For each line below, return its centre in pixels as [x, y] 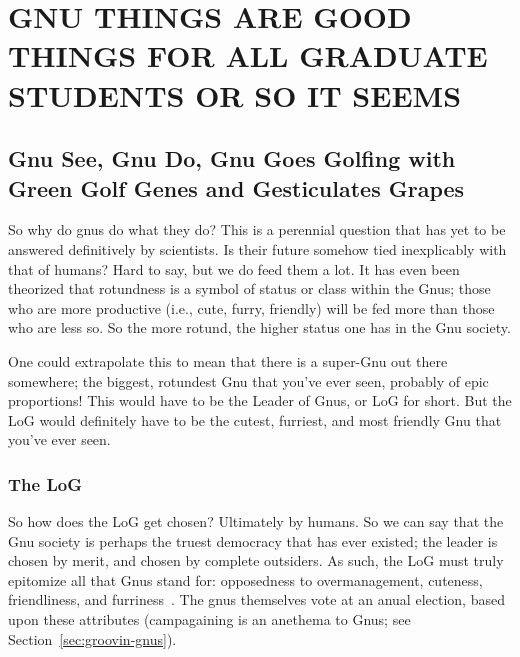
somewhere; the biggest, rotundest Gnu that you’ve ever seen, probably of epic [248, 380]
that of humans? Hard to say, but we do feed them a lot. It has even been [234, 268]
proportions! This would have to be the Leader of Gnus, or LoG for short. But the [260, 400]
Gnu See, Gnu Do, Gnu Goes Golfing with [232, 158]
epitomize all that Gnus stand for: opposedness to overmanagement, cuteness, [245, 579]
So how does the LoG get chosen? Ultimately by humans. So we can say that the [256, 521]
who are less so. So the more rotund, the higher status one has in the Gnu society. [259, 327]
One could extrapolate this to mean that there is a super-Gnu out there [228, 360]
